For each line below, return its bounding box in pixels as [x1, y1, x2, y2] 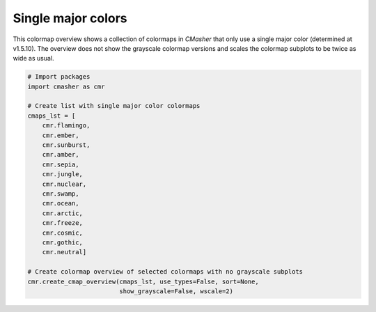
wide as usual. [13, 54, 54, 63]
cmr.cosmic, [42, 228, 84, 237]
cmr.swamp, [42, 190, 79, 198]
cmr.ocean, [42, 199, 79, 208]
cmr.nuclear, [42, 180, 87, 188]
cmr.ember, [42, 131, 79, 139]
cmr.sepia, [42, 160, 79, 169]
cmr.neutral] [42, 248, 87, 256]
